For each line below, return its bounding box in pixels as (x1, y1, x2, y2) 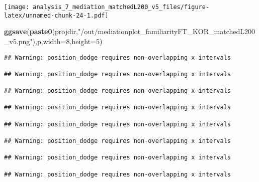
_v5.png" (4, 36, 33, 46)
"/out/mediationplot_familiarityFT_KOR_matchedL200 (78, 26, 255, 37)
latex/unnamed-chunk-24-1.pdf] (4, 12, 109, 19)
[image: (4, 4, 30, 11)
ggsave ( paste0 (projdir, (4, 26, 78, 37)
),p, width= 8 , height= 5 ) (32, 36, 103, 46)
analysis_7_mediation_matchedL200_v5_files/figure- (33, 4, 210, 11)
